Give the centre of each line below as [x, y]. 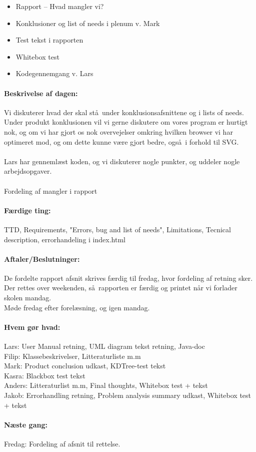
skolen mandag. [28, 298]
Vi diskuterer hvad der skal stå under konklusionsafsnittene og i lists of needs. [124, 112]
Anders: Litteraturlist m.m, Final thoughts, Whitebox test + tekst [106, 385]
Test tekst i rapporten [49, 40]
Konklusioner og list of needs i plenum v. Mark [88, 23]
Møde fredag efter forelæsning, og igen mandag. [77, 307]
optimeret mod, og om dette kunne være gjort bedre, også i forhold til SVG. [121, 141]
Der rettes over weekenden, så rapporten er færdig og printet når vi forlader [121, 288]
